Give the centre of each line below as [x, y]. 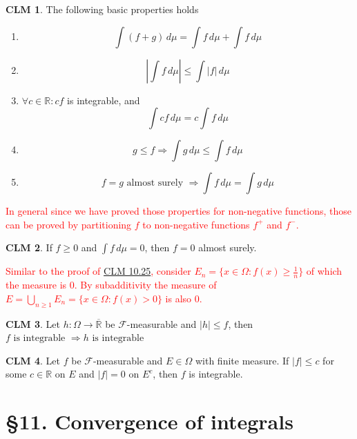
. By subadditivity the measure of [145, 285]
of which [324, 271]
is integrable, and [104, 100]
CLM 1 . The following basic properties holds [102, 9]
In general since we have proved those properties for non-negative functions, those [179, 211]
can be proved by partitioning [69, 224]
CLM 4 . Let [33, 360]
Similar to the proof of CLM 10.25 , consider [98, 271]
